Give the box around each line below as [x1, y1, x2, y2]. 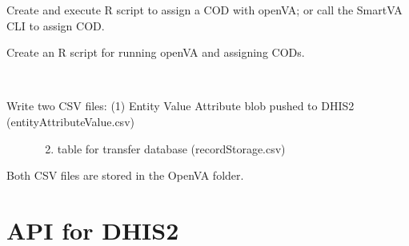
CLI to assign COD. [6, 17, 105, 34]
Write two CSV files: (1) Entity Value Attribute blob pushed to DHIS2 [6, 97, 355, 114]
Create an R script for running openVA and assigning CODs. [6, 44, 305, 61]
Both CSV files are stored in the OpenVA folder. [6, 167, 244, 184]
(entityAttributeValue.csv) [6, 113, 134, 129]
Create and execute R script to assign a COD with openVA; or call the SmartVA [6, 2, 403, 18]
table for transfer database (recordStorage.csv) [57, 140, 286, 157]
